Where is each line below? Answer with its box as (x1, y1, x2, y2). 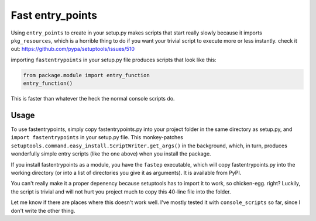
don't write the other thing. (11, 207, 75, 214)
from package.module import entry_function (23, 72, 150, 78)
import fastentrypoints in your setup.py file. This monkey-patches (11, 134, 184, 141)
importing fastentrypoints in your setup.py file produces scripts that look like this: (11, 56, 217, 63)
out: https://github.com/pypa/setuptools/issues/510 (11, 46, 135, 53)
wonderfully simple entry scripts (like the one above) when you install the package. (11, 150, 211, 157)
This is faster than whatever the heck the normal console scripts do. (11, 95, 175, 102)
